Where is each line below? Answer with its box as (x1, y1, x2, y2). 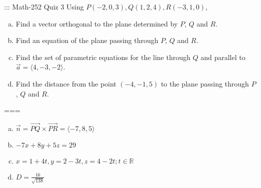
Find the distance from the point (15, 78, 116, 88)
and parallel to (200, 51, 245, 62)
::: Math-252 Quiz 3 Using (4, 1, 84, 11)
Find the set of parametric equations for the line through (15, 51, 190, 62)
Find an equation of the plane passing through (15, 35, 158, 45)
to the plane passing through (160, 78, 249, 88)
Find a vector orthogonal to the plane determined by (15, 18, 178, 28)
